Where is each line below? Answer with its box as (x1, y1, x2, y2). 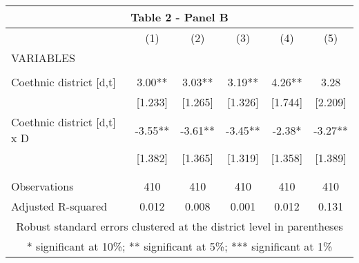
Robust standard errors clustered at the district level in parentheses (16, 218, 343, 234)
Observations (11, 178, 74, 194)
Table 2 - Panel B (130, 9, 229, 25)
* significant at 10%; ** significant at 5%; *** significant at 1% (26, 238, 333, 254)
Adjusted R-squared (11, 198, 108, 214)
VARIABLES (11, 50, 75, 66)
